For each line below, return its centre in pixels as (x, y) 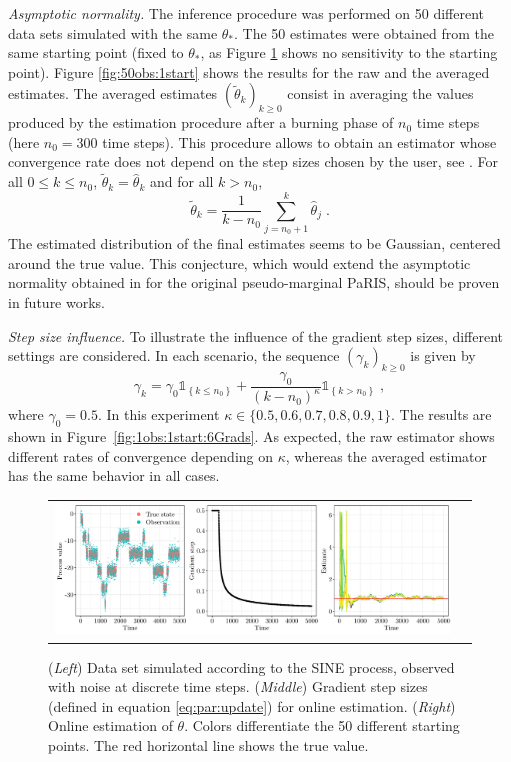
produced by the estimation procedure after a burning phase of (201, 122)
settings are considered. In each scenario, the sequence (174, 355)
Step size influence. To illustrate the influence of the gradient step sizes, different (256, 335)
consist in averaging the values (380, 93)
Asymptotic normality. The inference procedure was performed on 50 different (246, 13)
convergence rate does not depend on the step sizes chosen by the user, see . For (253, 161)
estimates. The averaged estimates (113, 93)
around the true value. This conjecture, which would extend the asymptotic (239, 262)
